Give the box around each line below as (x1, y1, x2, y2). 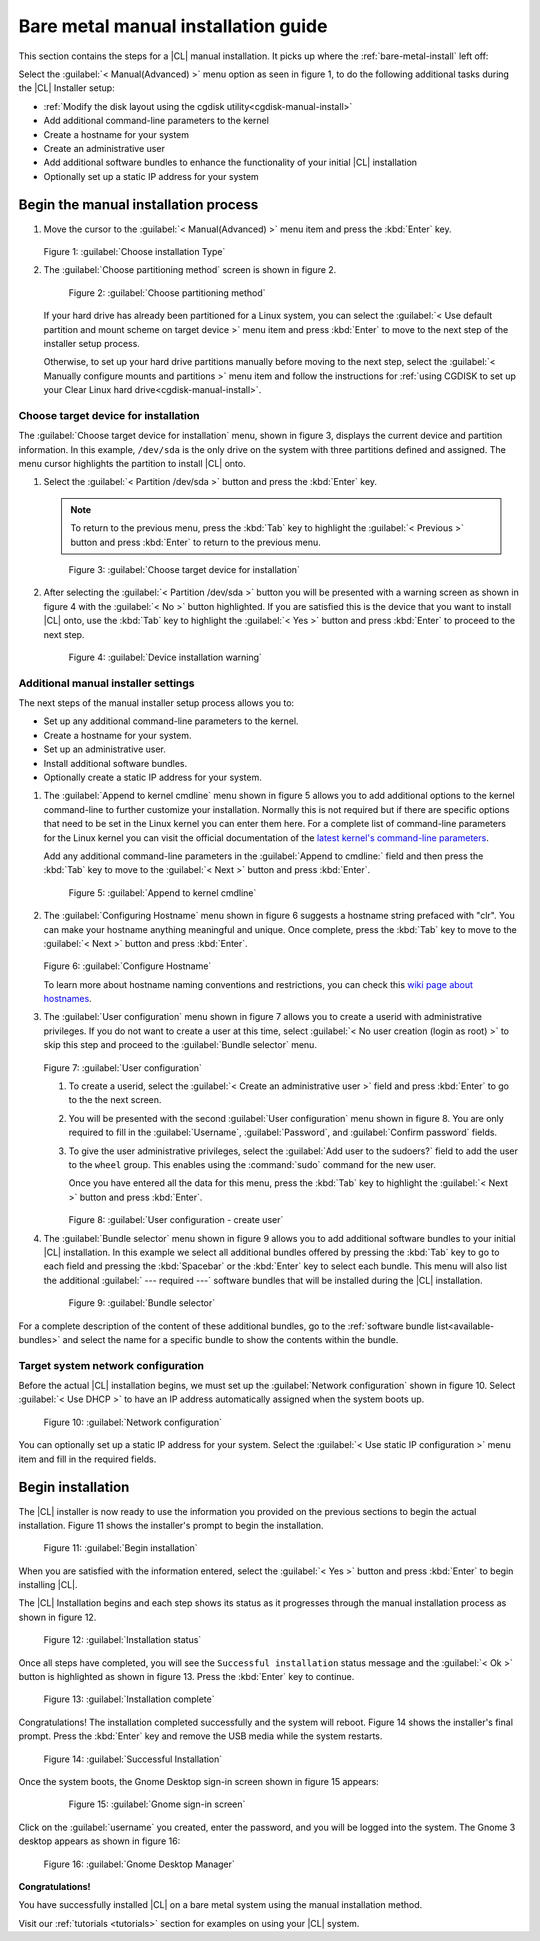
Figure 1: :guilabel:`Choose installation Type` (43, 245, 226, 257)
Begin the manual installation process (18, 196, 259, 214)
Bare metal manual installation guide (18, 15, 328, 37)
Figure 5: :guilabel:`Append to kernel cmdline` (68, 886, 257, 899)
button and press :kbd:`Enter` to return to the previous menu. (70, 536, 322, 548)
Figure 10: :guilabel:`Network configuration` (43, 1416, 222, 1428)
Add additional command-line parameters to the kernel (43, 115, 270, 127)
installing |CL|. (18, 1579, 79, 1591)
